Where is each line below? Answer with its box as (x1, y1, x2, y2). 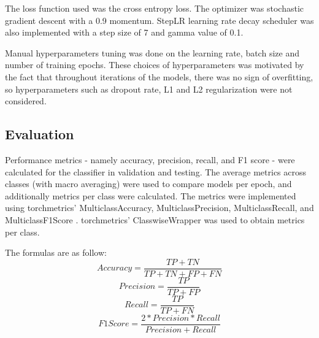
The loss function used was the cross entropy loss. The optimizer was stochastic (5, 2, 304, 14)
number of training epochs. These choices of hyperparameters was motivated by (5, 58, 304, 71)
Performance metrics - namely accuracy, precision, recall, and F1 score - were (5, 153, 295, 166)
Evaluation (5, 125, 74, 144)
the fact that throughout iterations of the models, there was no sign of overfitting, (5, 70, 313, 83)
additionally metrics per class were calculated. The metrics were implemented (5, 189, 296, 202)
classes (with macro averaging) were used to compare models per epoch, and (5, 177, 292, 190)
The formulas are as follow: (5, 246, 107, 259)
